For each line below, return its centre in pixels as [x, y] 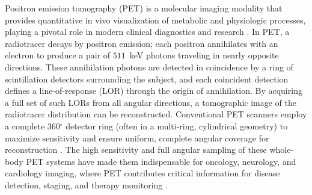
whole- [282, 150]
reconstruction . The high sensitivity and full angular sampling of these [136, 150]
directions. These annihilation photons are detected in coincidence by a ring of [149, 67]
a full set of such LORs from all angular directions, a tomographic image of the [151, 102]
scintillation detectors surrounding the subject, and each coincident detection [147, 79]
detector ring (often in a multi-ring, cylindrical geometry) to [177, 125]
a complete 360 [32, 125]
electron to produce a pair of [58, 55]
